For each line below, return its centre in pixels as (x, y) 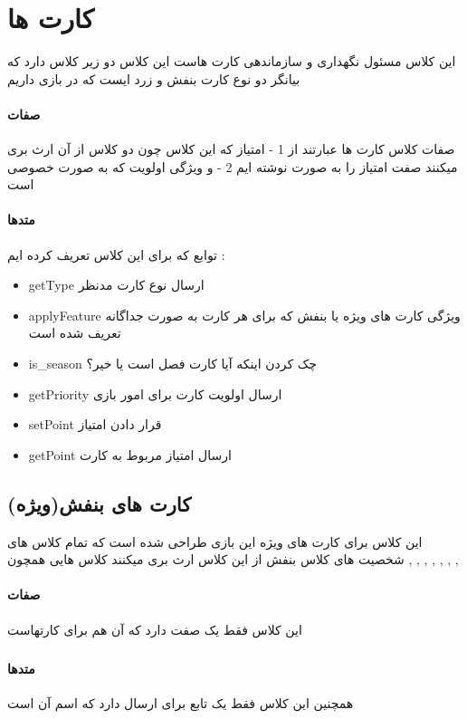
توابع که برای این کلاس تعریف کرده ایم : (116, 254)
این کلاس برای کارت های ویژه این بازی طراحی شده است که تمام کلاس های (215, 541)
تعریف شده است (75, 333)
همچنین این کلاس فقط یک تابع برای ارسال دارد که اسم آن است (181, 702)
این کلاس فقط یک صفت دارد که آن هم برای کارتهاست (155, 629)
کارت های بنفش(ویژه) (100, 503)
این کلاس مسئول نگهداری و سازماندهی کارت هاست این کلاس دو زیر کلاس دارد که (232, 61)
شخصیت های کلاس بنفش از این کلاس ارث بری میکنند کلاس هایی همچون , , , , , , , (233, 559)
